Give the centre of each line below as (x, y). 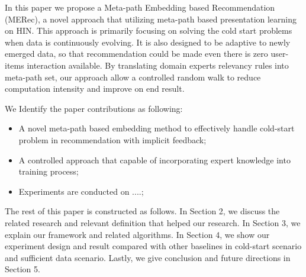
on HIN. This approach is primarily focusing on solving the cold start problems (149, 30)
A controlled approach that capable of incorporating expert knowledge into (154, 160)
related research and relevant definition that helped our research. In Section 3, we (153, 222)
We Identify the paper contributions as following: (94, 108)
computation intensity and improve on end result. (95, 88)
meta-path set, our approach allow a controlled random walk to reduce (133, 77)
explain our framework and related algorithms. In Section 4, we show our (137, 234)
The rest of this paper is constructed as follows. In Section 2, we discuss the (142, 211)
